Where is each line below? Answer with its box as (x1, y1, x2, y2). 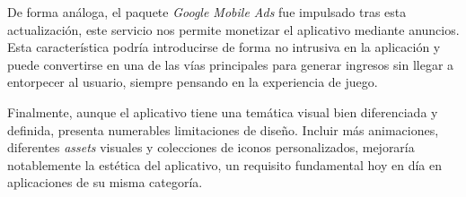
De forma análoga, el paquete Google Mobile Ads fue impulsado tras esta (7, 3, 407, 21)
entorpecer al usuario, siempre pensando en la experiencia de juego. (7, 73, 378, 91)
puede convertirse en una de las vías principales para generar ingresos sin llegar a (7, 55, 454, 73)
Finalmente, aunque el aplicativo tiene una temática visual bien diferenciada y (7, 102, 438, 121)
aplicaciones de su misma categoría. (7, 173, 203, 192)
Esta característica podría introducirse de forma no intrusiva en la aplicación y (7, 38, 441, 56)
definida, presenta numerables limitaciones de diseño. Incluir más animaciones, (7, 120, 439, 139)
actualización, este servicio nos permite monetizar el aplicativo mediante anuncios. (7, 20, 460, 39)
